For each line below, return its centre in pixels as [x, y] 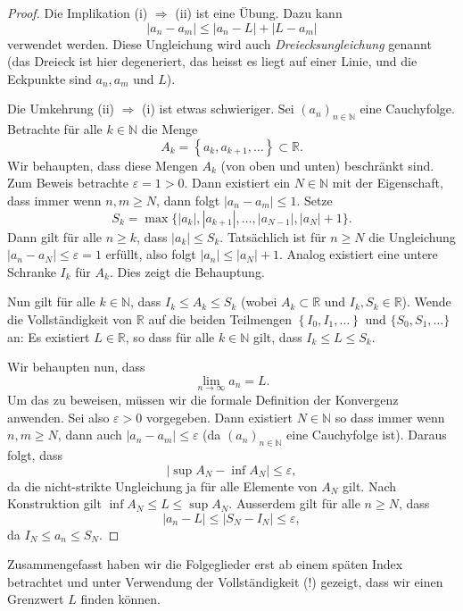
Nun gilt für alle [51, 301]
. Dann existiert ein [237, 183]
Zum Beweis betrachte [68, 183]
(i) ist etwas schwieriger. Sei [218, 109]
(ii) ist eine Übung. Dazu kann [259, 13]
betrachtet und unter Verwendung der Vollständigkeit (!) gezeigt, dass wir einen [225, 581]
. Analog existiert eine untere [358, 254]
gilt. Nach [370, 485]
